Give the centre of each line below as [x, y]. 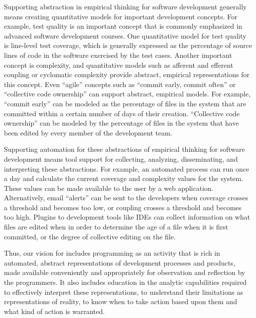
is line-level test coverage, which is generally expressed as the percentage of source [128, 45]
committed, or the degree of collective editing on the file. [90, 236]
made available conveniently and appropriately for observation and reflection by [125, 272]
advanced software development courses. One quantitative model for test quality [125, 35]
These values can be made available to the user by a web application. [109, 188]
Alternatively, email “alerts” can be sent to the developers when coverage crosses [126, 198]
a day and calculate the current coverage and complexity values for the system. [124, 178]
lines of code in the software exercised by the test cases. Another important [118, 55]
